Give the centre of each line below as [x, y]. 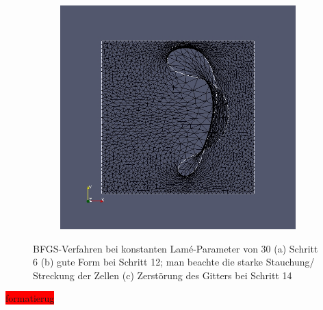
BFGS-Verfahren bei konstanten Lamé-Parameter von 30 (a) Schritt [176, 248]
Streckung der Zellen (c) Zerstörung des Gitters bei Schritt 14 [163, 275]
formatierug [30, 298]
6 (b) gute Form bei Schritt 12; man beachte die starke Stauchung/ [174, 262]
